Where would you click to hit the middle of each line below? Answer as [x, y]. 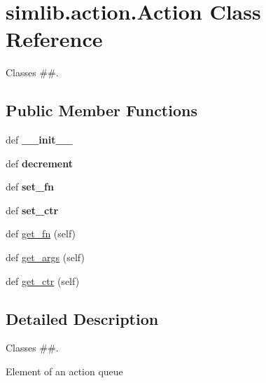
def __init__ [39, 140]
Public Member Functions [101, 110]
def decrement [39, 163]
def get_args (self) [45, 257]
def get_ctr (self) [43, 280]
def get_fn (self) [41, 234]
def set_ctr [32, 210]
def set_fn [30, 187]
